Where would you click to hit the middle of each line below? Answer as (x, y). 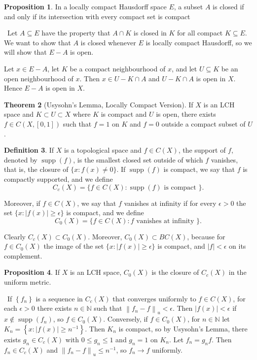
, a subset (188, 6)
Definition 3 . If (29, 150)
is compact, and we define (105, 213)
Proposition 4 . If (32, 272)
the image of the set (74, 246)
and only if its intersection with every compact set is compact (97, 16)
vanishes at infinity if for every (170, 203)
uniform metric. (28, 282)
